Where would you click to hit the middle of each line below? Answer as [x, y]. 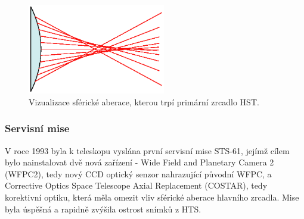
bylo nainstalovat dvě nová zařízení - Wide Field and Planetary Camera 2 [139, 162]
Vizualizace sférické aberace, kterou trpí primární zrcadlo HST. [144, 101]
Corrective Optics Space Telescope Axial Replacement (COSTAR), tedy [136, 185]
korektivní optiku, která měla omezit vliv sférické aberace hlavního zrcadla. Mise [152, 197]
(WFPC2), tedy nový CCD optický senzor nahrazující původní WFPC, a [138, 173]
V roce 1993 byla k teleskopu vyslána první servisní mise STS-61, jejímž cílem [147, 150]
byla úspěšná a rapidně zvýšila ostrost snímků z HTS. [103, 209]
